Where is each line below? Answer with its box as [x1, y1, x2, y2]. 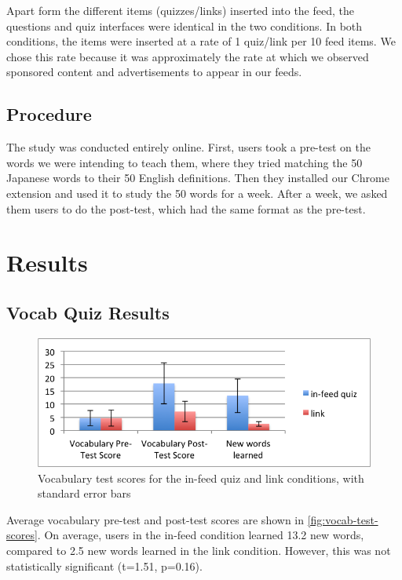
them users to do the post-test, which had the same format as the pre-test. [6, 200, 366, 217]
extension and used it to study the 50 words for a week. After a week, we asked [6, 184, 388, 201]
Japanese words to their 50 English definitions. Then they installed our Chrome [6, 170, 389, 186]
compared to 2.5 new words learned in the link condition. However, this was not [6, 542, 391, 559]
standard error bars [38, 485, 131, 502]
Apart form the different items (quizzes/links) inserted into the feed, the [6, 2, 355, 18]
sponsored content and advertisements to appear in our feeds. [6, 64, 302, 80]
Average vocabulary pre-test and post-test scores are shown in [6, 511, 305, 527]
